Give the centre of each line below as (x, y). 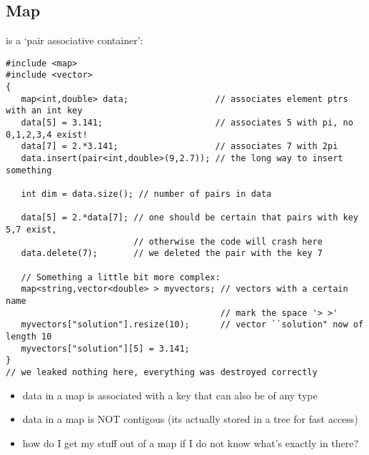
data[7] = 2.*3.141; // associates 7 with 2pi (180, 147)
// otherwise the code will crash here (228, 241)
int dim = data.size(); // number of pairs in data (146, 194)
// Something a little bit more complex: (121, 277)
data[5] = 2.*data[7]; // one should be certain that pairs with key (189, 218)
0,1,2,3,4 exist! (47, 134)
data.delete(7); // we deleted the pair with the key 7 (172, 254)
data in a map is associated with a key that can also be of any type (170, 395)
